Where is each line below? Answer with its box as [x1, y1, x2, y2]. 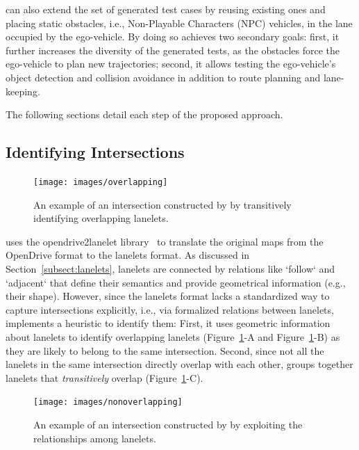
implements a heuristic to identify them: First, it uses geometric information [6, 316, 331, 330]
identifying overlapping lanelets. [33, 211, 169, 225]
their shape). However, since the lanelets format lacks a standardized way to [6, 289, 330, 303]
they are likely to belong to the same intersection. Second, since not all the [6, 343, 324, 357]
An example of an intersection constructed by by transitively [33, 197, 292, 211]
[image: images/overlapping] [33, 177, 168, 187]
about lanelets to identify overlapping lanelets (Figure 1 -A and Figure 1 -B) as [6, 329, 340, 344]
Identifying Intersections [6, 141, 185, 163]
